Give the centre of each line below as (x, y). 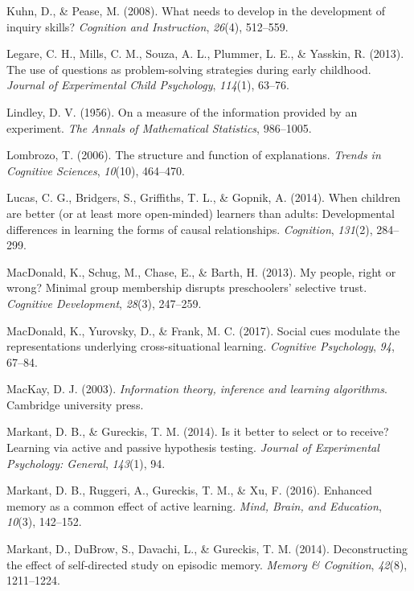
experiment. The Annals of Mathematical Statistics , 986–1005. (159, 127)
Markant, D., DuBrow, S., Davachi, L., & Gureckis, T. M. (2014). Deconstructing (207, 549)
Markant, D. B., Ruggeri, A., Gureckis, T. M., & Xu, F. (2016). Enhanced (189, 490)
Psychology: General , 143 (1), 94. (86, 463)
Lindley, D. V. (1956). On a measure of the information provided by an (182, 111)
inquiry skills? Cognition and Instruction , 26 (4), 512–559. (148, 26)
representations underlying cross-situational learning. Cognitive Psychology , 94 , (201, 346)
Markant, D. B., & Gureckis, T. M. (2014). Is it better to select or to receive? (198, 431)
